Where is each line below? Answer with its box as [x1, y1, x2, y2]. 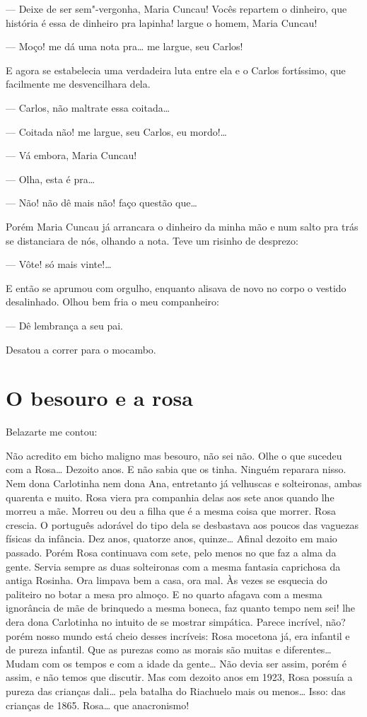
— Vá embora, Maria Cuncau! [6, 148, 137, 163]
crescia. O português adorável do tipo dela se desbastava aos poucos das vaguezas [6, 517, 359, 532]
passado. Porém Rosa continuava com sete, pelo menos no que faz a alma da [6, 544, 337, 559]
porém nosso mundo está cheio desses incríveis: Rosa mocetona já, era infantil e [6, 628, 350, 643]
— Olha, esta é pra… [6, 171, 95, 186]
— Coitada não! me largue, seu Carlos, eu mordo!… [6, 124, 227, 139]
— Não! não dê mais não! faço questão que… [6, 195, 197, 210]
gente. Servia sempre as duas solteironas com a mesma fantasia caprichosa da [6, 559, 341, 573]
